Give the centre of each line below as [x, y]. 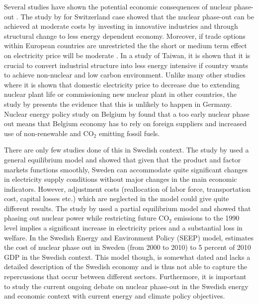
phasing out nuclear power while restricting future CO [87, 218]
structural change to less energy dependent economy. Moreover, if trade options [125, 36]
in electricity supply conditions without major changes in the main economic [121, 179]
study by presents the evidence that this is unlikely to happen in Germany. [118, 104]
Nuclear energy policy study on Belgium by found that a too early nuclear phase [127, 114]
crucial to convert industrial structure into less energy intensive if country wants [126, 65]
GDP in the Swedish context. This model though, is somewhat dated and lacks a [127, 257]
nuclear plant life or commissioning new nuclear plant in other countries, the [120, 94]
